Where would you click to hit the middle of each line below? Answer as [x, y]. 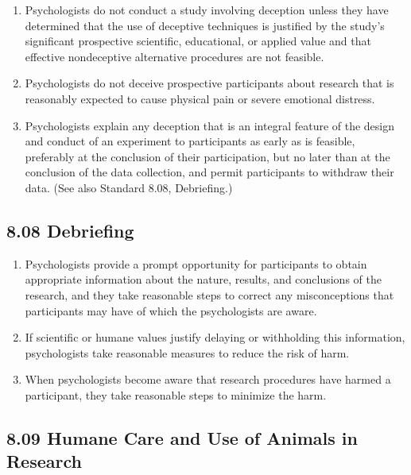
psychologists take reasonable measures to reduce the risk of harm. [187, 352]
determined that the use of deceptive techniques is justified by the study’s [205, 25]
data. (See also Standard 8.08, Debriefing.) [129, 187]
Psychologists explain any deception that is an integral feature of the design [210, 125]
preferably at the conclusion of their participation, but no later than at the [207, 156]
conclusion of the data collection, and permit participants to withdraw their [209, 172]
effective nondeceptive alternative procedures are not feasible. [174, 56]
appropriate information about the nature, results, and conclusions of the [203, 279]
